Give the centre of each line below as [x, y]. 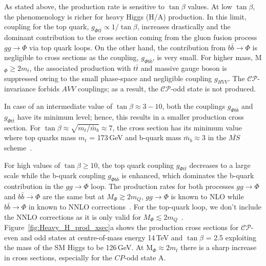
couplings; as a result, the [118, 89]
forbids [49, 89]
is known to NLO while [207, 196]
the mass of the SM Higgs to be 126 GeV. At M [79, 247]
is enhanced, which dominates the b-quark [188, 175]
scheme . [18, 147]
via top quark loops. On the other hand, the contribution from [128, 47]
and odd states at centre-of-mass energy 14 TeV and [101, 237]
